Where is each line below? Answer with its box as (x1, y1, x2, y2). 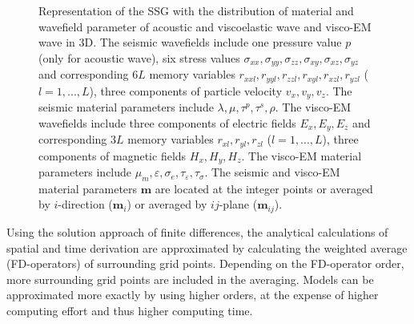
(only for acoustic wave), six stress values (38, 49, 240, 66)
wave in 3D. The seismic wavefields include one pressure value (38, 34, 342, 51)
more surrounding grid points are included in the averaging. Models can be (6, 270, 374, 287)
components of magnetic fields (38, 147, 187, 164)
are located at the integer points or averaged (155, 180, 373, 196)
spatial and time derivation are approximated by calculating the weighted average (6, 239, 408, 256)
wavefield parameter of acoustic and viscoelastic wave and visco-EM (38, 18, 372, 34)
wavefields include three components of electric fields (38, 114, 296, 131)
